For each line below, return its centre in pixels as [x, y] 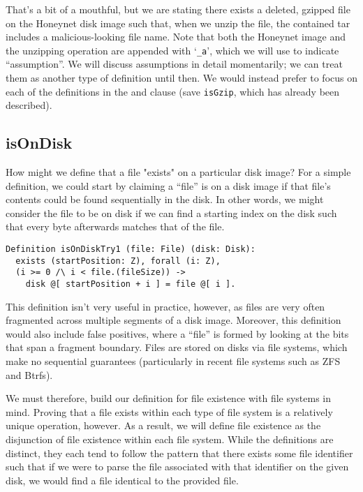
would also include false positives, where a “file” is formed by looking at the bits [177, 333]
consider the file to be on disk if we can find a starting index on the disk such [171, 213]
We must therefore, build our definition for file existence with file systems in [169, 398]
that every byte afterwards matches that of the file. [115, 226]
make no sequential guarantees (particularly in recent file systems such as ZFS [173, 361]
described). [29, 105]
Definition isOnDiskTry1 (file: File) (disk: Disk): [131, 249]
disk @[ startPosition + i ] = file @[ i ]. [131, 284]
